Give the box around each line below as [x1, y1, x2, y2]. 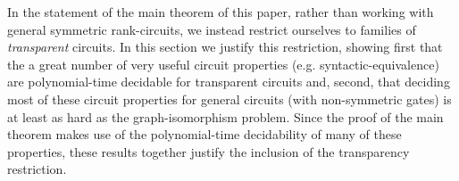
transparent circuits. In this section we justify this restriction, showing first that [7, 37, 443, 56]
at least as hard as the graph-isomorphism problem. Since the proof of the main [7, 107, 444, 126]
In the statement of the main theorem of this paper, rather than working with [7, 3, 434, 21]
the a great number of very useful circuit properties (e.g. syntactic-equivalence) [7, 54, 439, 73]
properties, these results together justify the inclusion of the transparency [7, 142, 410, 160]
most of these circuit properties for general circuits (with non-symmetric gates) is [7, 89, 452, 108]
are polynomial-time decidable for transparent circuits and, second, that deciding [7, 72, 450, 91]
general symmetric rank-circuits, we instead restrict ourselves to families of [7, 20, 416, 38]
